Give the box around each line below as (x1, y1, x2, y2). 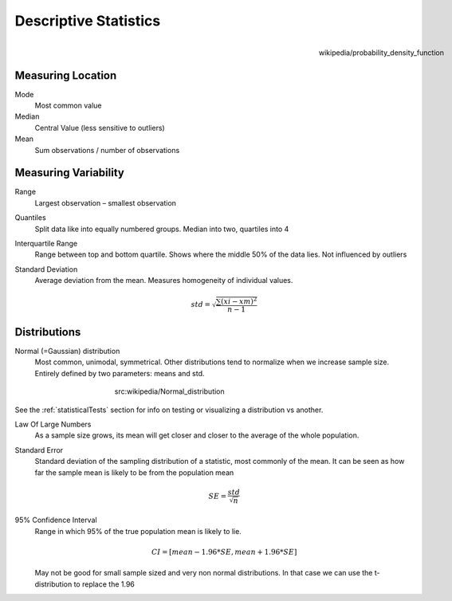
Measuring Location (14, 69, 117, 82)
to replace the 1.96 (73, 579, 136, 589)
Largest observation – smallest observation (34, 198, 177, 207)
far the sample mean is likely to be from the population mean (34, 467, 234, 477)
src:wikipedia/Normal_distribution (114, 387, 225, 396)
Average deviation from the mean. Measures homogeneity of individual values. (34, 276, 293, 285)
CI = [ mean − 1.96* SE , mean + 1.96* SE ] (151, 547, 297, 556)
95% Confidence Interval (14, 515, 97, 525)
